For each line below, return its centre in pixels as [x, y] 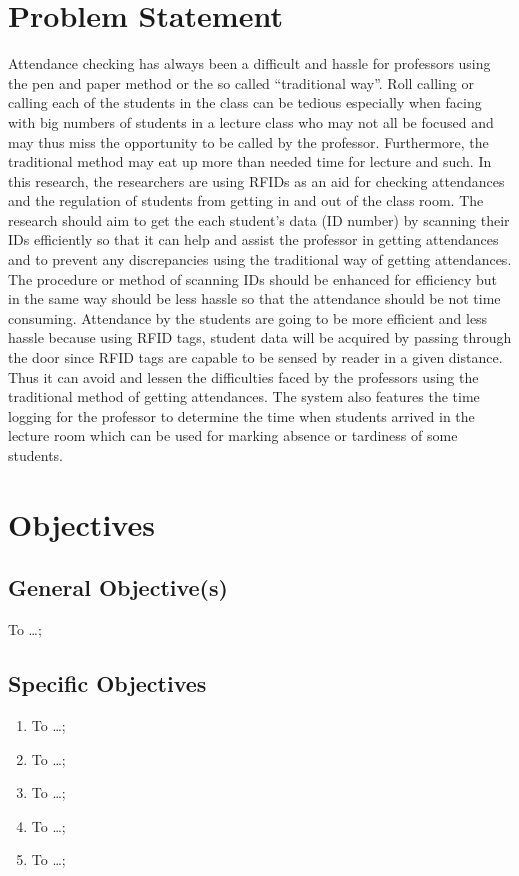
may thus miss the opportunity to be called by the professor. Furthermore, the [248, 141]
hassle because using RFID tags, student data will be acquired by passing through [260, 337]
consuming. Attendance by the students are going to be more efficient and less [248, 317]
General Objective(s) [118, 587]
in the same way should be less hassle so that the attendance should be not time [254, 298]
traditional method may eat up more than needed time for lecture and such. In [250, 161]
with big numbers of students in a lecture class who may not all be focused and [251, 121]
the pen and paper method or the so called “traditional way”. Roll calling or [241, 82]
